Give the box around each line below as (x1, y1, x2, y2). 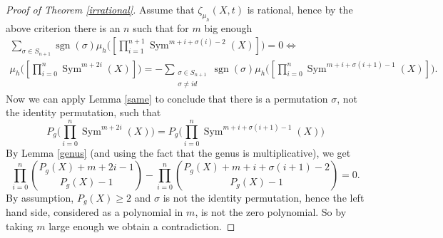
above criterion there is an (6, 20, 121, 35)
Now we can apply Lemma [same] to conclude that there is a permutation (6, 90, 328, 105)
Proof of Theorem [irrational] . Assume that (6, 2, 195, 16)
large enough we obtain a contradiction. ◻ (49, 218, 235, 233)
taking (6, 218, 34, 233)
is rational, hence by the (247, 2, 353, 16)
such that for (133, 20, 189, 35)
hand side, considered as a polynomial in (6, 205, 183, 219)
